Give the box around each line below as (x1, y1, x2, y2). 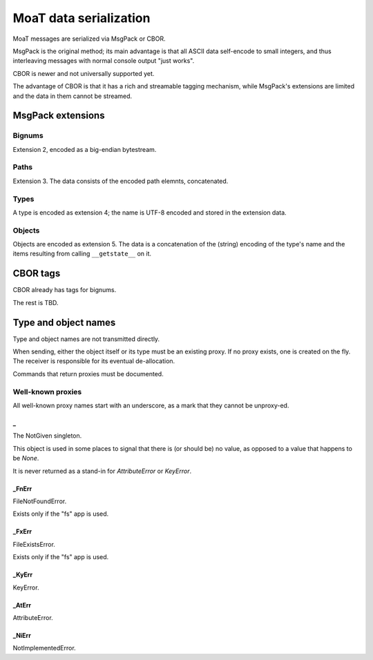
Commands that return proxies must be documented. (12, 369, 164, 378)
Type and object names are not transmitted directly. (12, 335, 160, 343)
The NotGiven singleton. (12, 431, 82, 440)
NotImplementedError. (12, 644, 76, 652)
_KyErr (12, 570, 33, 579)
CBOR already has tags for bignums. (12, 286, 117, 294)
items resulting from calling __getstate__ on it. (12, 249, 152, 258)
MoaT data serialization (12, 10, 151, 26)
